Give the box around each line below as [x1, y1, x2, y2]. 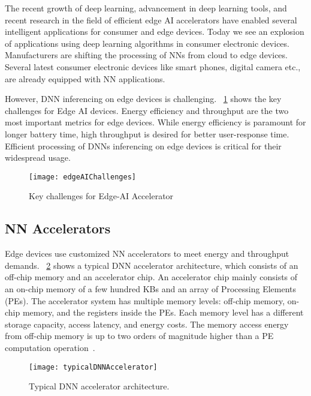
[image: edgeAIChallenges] [29, 172, 136, 181]
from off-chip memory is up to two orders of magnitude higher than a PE [5, 329, 274, 342]
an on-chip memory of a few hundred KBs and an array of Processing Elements [5, 282, 297, 295]
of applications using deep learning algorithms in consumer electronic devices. [5, 37, 289, 49]
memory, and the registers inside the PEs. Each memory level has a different [22, 306, 304, 319]
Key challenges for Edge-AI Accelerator [29, 190, 174, 202]
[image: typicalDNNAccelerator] [29, 362, 158, 371]
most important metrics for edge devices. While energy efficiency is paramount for [5, 116, 306, 128]
